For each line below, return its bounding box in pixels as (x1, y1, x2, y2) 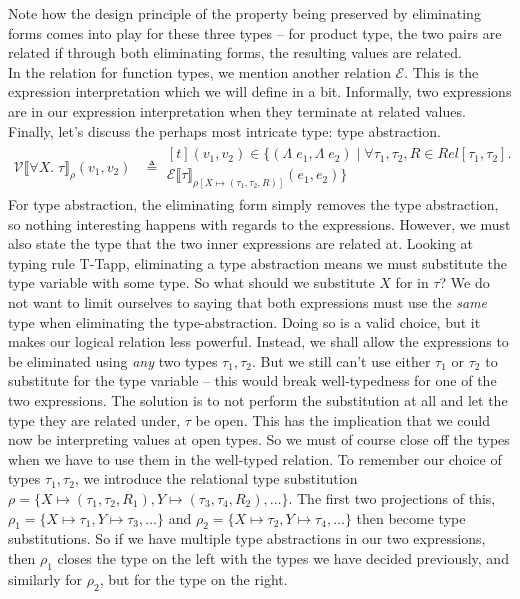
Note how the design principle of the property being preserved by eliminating (8, 3, 481, 23)
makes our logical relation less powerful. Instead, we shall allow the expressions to (8, 331, 509, 352)
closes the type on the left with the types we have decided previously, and (57, 548, 509, 568)
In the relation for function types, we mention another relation (8, 61, 391, 82)
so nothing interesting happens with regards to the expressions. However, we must (8, 213, 511, 234)
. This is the (404, 61, 479, 82)
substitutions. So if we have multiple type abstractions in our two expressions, (8, 528, 486, 549)
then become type (356, 507, 466, 528)
